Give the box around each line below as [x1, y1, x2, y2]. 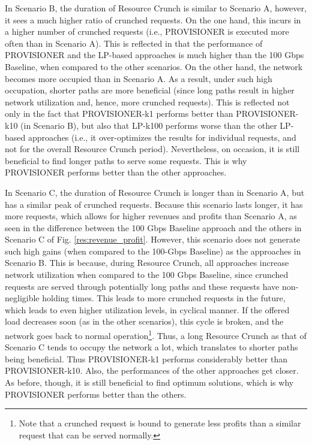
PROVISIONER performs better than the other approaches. [5, 166, 227, 178]
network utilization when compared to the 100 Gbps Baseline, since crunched [5, 268, 289, 281]
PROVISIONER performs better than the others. [5, 388, 187, 400]
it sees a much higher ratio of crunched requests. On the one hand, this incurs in [5, 13, 301, 26]
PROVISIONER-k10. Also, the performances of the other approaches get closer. [5, 364, 299, 377]
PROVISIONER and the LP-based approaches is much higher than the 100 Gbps [5, 49, 304, 61]
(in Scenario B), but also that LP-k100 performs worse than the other [20, 119, 277, 131]
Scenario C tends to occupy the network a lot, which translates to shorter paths [5, 341, 298, 353]
